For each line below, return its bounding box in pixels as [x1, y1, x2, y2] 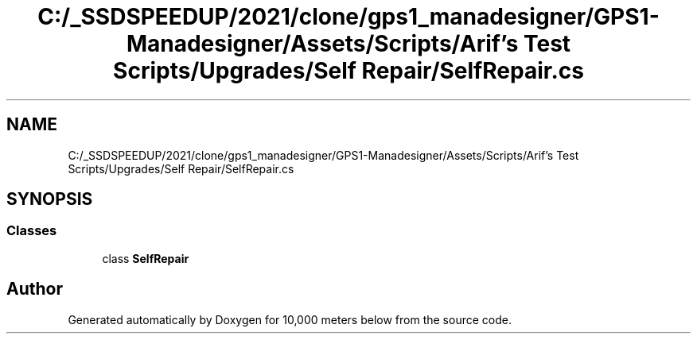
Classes [6, 222, 57, 239]
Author [6, 279, 63, 299]
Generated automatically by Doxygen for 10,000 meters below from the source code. [68, 312, 512, 326]
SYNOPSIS [6, 189, 93, 210]
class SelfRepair [102, 251, 189, 265]
